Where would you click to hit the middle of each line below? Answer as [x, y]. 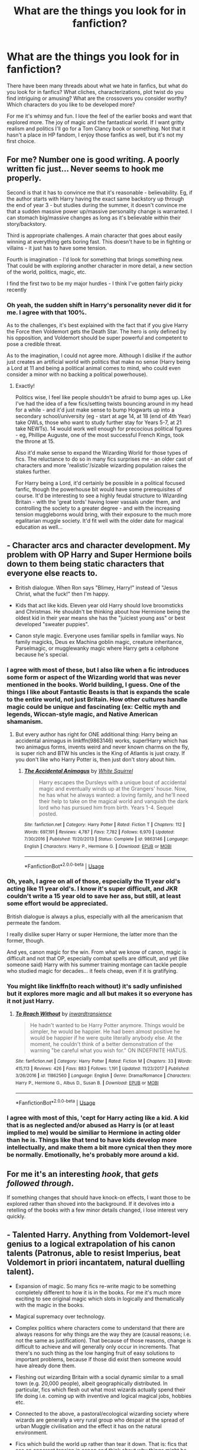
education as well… [39, 527]
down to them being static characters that [86, 564]
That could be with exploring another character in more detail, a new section [99, 266]
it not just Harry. [31, 1001]
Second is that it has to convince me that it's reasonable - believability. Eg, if [99, 192]
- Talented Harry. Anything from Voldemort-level [98, 1235]
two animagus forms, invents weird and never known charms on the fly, [102, 747]
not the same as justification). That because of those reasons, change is [103, 1340]
